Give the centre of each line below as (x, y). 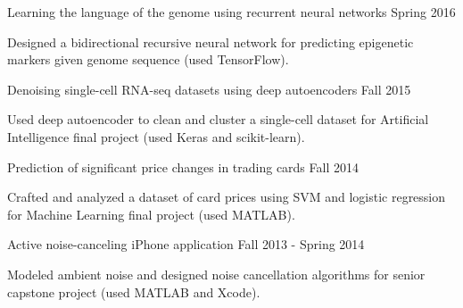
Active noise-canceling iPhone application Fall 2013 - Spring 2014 (186, 244)
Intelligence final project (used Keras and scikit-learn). (156, 136)
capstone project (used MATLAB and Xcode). (134, 291)
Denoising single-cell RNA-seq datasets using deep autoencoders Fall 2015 (209, 89)
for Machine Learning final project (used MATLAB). (151, 214)
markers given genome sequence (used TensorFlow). (148, 59)
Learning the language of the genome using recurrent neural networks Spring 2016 (231, 12)
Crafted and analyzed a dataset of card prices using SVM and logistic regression (227, 197)
